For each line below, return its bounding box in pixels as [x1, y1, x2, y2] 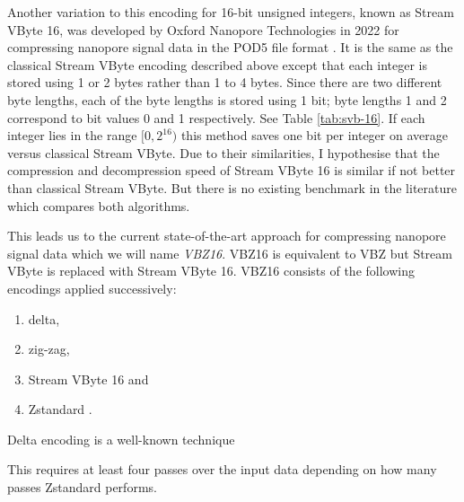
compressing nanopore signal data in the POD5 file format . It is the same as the [7, 38, 453, 57]
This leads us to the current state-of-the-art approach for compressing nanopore [7, 226, 446, 245]
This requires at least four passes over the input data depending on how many [7, 460, 437, 479]
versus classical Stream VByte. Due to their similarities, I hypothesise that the [7, 143, 440, 162]
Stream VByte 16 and [28, 369, 149, 388]
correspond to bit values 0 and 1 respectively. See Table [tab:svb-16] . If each [7, 108, 425, 127]
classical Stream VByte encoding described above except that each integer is [7, 55, 428, 74]
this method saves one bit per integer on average [180, 126, 448, 145]
